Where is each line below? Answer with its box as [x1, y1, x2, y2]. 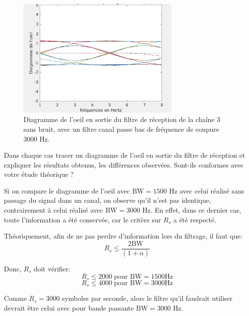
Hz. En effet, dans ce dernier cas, [142, 205, 241, 215]
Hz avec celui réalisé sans [169, 185, 245, 195]
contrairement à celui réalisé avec [4, 205, 103, 215]
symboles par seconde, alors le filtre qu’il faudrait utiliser [62, 293, 233, 303]
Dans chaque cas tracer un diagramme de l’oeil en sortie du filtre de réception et [4, 150, 245, 160]
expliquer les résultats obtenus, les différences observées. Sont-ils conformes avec [4, 159, 244, 170]
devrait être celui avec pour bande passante [4, 303, 134, 313]
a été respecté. [173, 214, 217, 224]
